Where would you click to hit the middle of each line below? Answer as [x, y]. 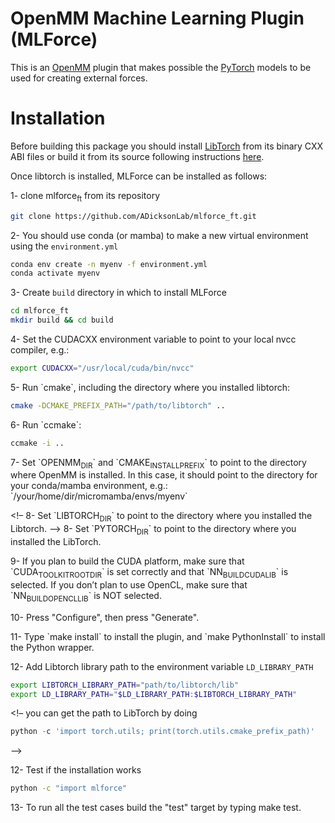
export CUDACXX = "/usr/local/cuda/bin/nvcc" [102, 368]
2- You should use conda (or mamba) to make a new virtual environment [159, 235]
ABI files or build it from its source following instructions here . [137, 156]
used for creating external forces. [79, 78]
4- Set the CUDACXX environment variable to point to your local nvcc [153, 339]
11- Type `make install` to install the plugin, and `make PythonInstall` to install [168, 636]
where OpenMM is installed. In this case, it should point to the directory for [164, 475]
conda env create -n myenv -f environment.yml [109, 264]
